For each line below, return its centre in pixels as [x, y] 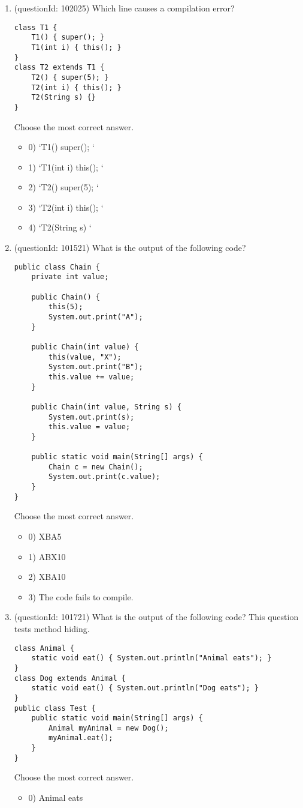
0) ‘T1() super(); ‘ [61, 147]
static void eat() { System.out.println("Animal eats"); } [151, 658]
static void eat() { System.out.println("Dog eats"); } [145, 688]
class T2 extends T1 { [59, 68]
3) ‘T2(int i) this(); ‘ [66, 207]
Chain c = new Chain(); [96, 467]
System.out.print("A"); [96, 317]
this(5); [66, 307]
